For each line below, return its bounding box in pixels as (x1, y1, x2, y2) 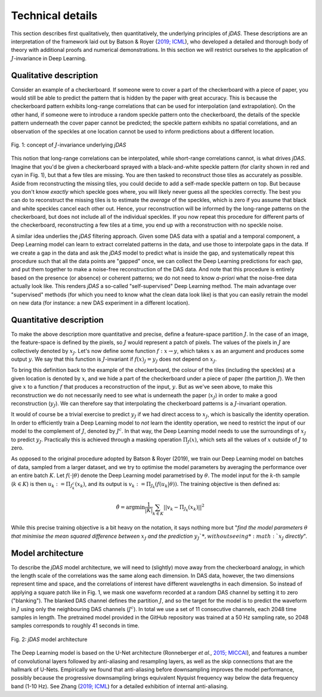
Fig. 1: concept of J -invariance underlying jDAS (11, 141, 126, 148)
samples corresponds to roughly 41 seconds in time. (11, 622, 140, 629)
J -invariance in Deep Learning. (11, 54, 86, 62)
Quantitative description (11, 315, 104, 325)
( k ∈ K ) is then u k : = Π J (11, 480, 73, 489)
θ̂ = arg (116, 504, 135, 510)
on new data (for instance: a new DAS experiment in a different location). (11, 299, 190, 306)
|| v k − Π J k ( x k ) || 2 (163, 503, 205, 513)
